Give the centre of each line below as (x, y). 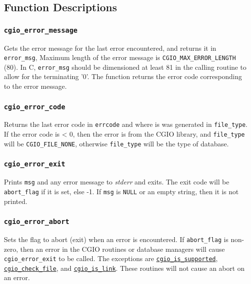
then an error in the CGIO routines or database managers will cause (123, 249)
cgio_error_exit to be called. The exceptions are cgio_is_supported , (111, 258)
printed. (16, 201)
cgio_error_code (35, 107)
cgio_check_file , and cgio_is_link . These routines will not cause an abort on (124, 268)
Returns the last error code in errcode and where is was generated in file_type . (126, 124)
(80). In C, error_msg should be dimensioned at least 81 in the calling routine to (125, 67)
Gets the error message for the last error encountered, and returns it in (110, 48)
